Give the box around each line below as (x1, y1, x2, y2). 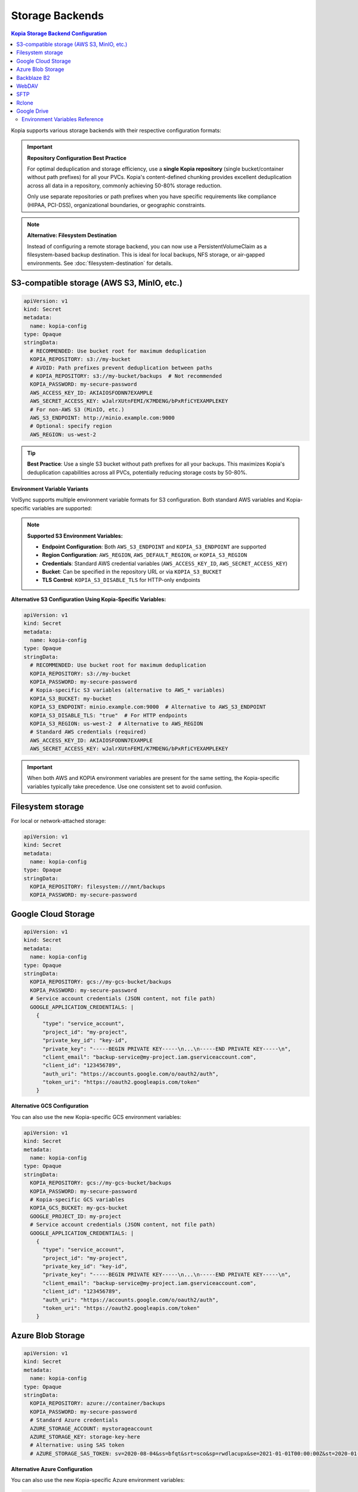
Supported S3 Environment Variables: (27, 532, 124, 540)
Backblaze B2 (16, 74, 50, 81)
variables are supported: (32, 504, 92, 511)
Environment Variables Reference (21, 116, 104, 123)
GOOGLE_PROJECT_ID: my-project (30, 1213, 122, 1220)
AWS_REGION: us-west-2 (30, 431, 97, 438)
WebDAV (16, 82, 38, 90)
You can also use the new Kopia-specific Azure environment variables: (11, 1476, 185, 1484)
